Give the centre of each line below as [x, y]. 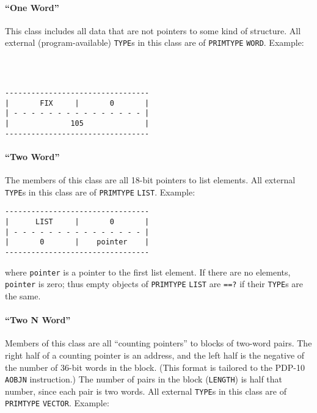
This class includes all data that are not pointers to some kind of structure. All [153, 30]
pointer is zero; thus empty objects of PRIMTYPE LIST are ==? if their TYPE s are [154, 284]
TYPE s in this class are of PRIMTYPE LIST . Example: [100, 192]
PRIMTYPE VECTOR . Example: [57, 403]
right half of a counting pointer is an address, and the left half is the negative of [155, 355]
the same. [23, 295]
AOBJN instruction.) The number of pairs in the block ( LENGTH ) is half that [144, 379]
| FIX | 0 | [77, 103]
